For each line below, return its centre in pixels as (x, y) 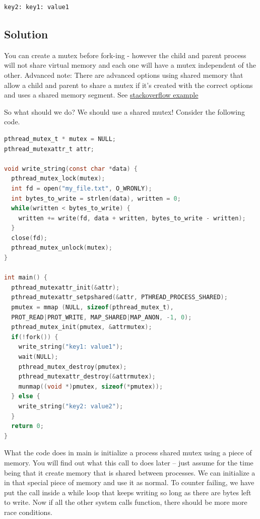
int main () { (26, 278)
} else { (26, 396)
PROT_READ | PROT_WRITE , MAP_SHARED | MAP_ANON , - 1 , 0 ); (102, 317)
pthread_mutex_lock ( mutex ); (58, 179)
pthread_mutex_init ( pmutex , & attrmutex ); (82, 327)
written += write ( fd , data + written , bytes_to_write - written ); (132, 218)
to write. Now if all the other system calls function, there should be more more (126, 502)
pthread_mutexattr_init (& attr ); (66, 287)
